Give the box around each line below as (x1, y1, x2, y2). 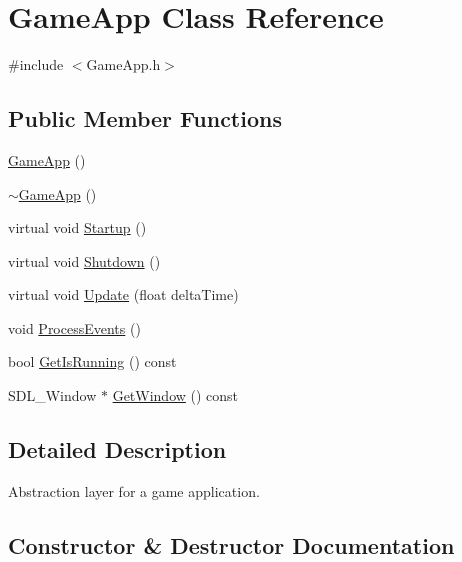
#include (8, 54, 64, 75)
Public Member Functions (8, 103, 282, 134)
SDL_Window (8, 385, 97, 406)
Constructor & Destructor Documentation (8, 529, 455, 560)
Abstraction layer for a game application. (8, 480, 260, 501)
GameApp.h (86, 54, 161, 75)
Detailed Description (8, 434, 227, 465)
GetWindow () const (112, 385, 239, 406)
